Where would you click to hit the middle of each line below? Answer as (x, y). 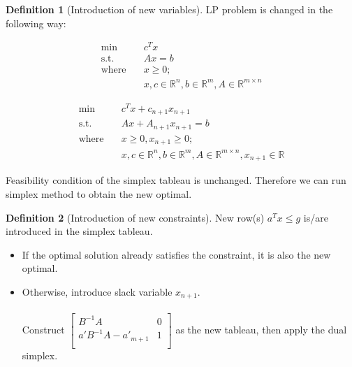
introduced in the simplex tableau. (79, 231)
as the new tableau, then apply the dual (261, 329)
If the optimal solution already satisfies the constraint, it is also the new (176, 254)
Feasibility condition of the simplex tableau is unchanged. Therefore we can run (176, 180)
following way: (36, 23)
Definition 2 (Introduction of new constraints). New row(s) (135, 217)
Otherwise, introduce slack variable (97, 291)
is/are (316, 217)
